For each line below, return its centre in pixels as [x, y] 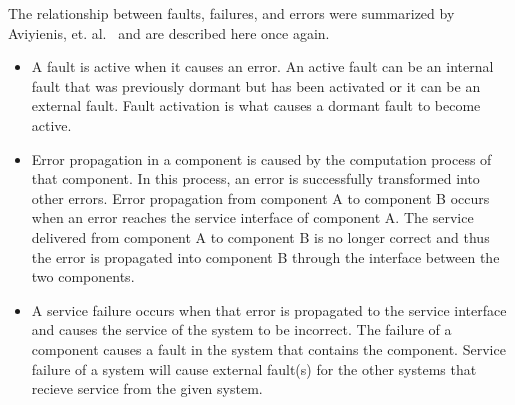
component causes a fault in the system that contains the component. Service [268, 348]
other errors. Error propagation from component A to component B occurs [260, 197]
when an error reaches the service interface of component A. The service [252, 217]
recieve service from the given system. [147, 388]
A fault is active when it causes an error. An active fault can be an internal [262, 66]
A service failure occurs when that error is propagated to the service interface [269, 309]
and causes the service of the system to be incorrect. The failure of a [241, 329]
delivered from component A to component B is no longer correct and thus [260, 236]
